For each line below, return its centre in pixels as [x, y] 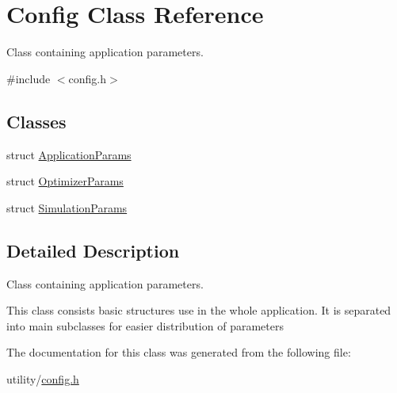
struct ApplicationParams [69, 154]
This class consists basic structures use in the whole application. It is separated [199, 310]
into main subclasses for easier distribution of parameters [145, 325]
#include [29, 78]
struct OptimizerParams [65, 181]
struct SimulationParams [67, 207]
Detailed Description [93, 250]
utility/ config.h [43, 378]
